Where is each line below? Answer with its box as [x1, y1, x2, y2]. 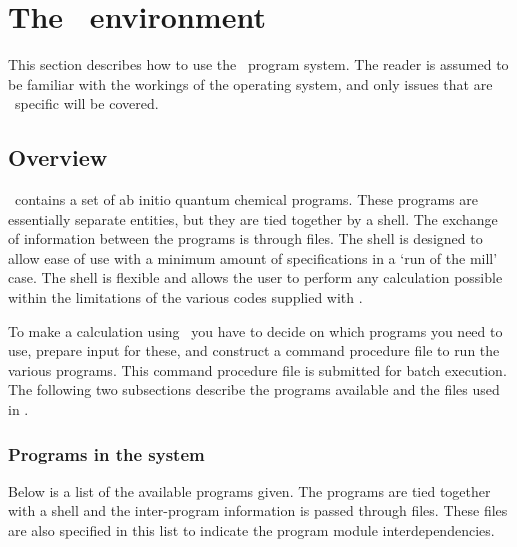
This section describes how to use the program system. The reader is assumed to [8, 54, 509, 75]
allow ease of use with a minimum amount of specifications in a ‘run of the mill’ [8, 247, 498, 268]
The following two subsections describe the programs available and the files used [8, 379, 500, 400]
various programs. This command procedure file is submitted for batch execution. [8, 359, 507, 380]
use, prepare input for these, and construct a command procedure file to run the [8, 340, 500, 361]
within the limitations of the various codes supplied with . [8, 287, 363, 308]
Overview [8, 142, 108, 173]
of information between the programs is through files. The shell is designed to [8, 228, 483, 249]
